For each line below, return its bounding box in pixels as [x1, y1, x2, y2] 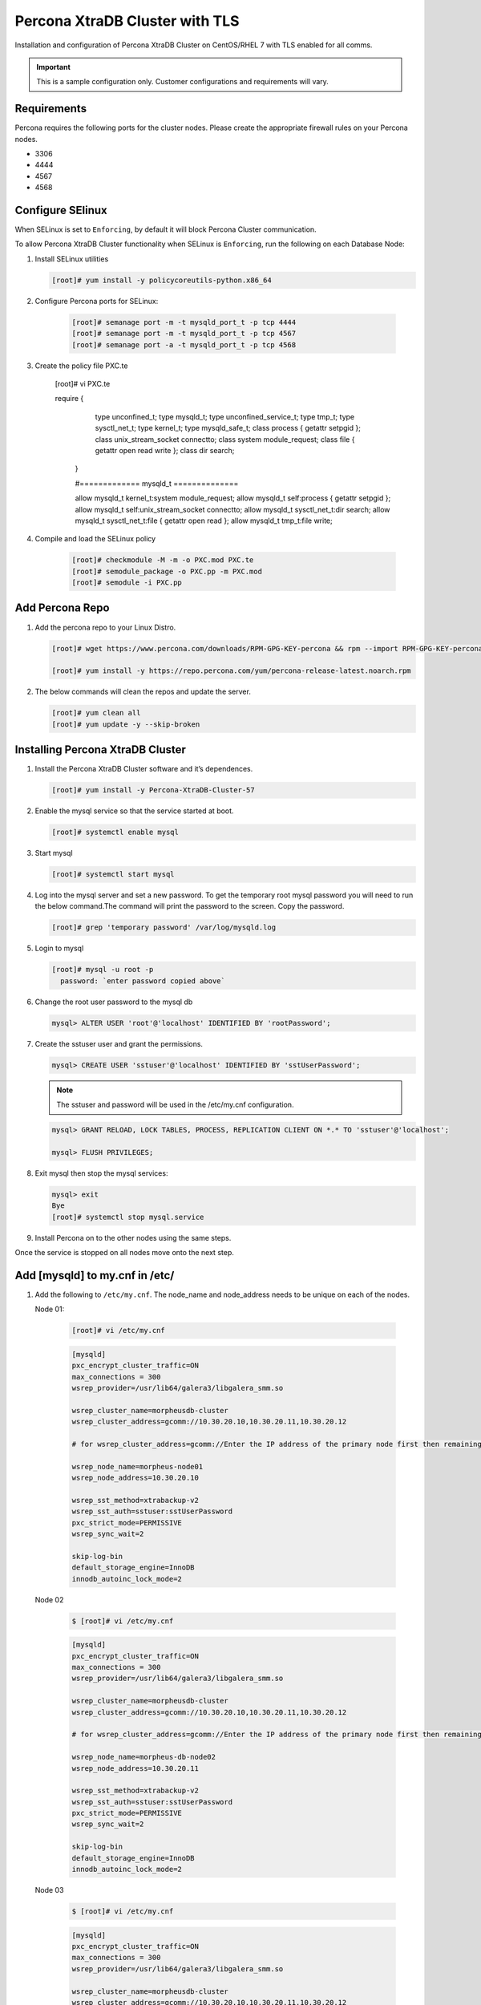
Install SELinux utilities [34, 253, 109, 264]
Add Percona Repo [14, 601, 110, 615]
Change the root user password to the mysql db [34, 997, 193, 1007]
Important [36, 62, 71, 71]
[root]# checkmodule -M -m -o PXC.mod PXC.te [71, 556, 254, 565]
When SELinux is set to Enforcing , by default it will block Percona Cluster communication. [14, 225, 317, 234]
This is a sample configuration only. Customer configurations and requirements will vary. [36, 77, 329, 87]
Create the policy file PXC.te [34, 361, 128, 371]
